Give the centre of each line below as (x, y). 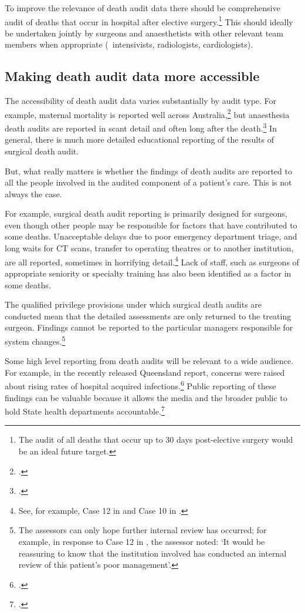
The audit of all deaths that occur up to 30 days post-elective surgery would (156, 439)
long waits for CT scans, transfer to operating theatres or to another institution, (149, 248)
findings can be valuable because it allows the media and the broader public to (146, 397)
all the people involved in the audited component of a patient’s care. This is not (148, 182)
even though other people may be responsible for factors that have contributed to (151, 225)
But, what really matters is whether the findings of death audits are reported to (148, 171)
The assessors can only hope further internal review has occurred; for (143, 530)
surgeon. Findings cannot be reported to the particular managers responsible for (149, 327)
